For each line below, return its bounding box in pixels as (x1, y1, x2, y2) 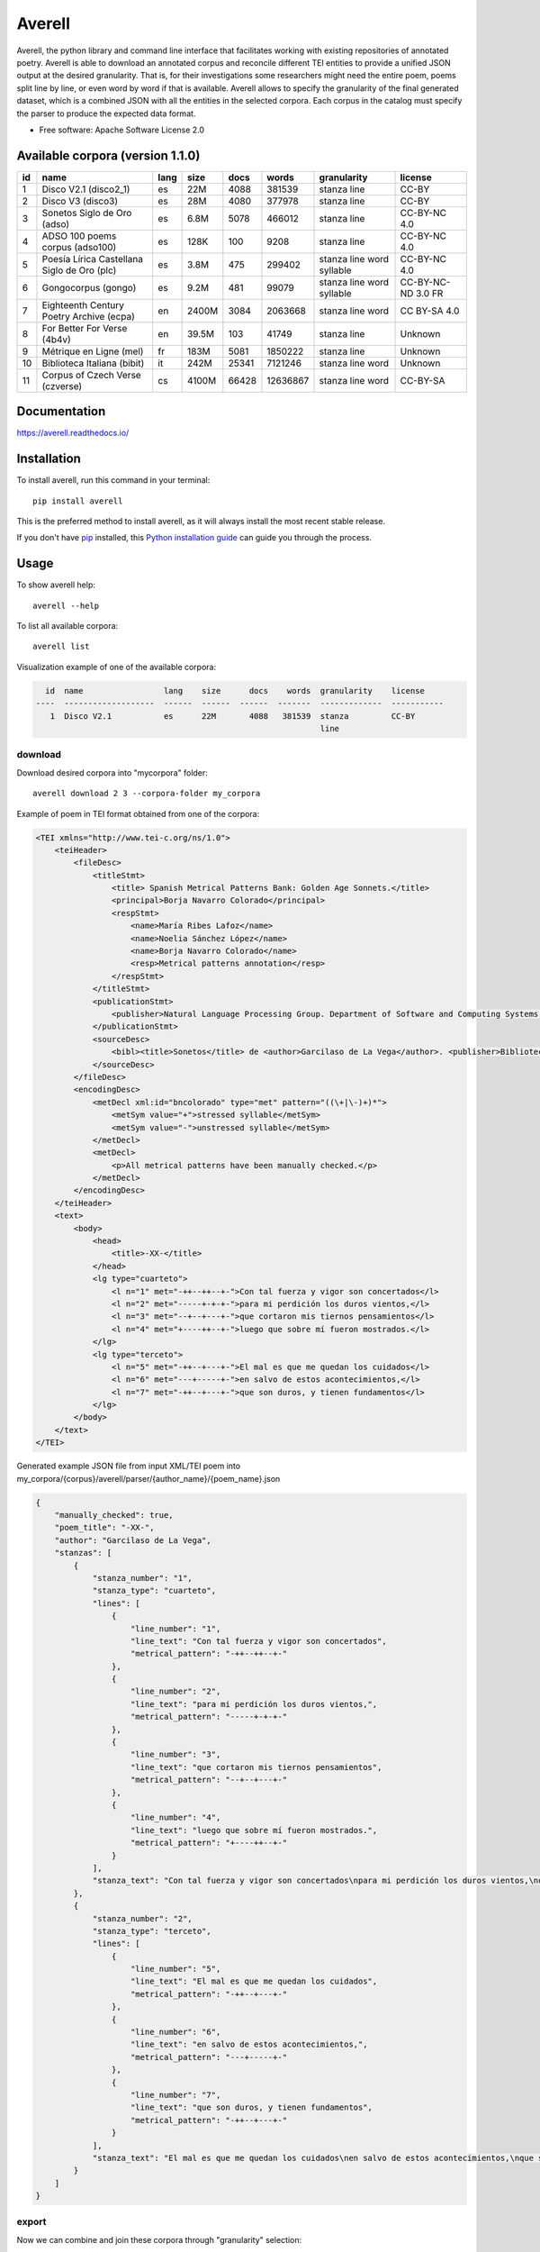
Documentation (16, 404, 106, 419)
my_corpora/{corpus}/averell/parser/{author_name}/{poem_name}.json (16, 1473, 281, 1484)
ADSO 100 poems (41, 230, 117, 242)
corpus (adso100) (41, 241, 117, 253)
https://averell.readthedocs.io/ (16, 428, 130, 439)
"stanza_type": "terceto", (92, 1926, 211, 1936)
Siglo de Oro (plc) (41, 264, 117, 277)
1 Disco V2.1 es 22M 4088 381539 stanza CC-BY (49, 711, 416, 721)
